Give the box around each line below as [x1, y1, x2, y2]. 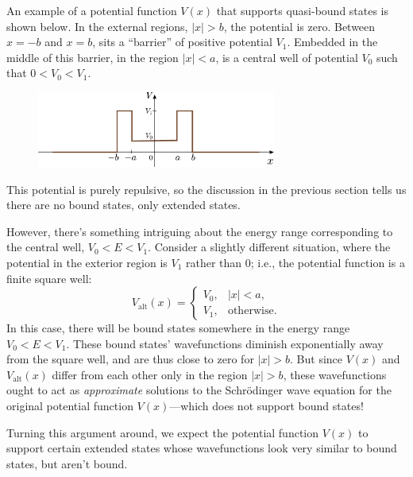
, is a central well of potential [215, 48, 358, 65]
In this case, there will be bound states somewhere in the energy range [6, 320, 350, 336]
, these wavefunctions [283, 366, 387, 382]
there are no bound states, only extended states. [6, 196, 241, 213]
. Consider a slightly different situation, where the [148, 238, 391, 255]
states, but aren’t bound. [6, 455, 128, 471]
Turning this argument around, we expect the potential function [6, 424, 319, 440]
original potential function [6, 397, 133, 414]
